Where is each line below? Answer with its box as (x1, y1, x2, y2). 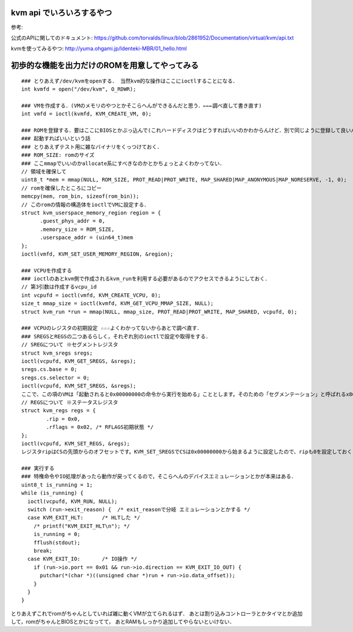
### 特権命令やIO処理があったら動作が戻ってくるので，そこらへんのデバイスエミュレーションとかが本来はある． (21, 473, 297, 480)
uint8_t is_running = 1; (21, 481, 93, 488)
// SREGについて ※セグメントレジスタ (21, 342, 119, 348)
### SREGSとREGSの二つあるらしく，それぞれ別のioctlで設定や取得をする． (21, 333, 211, 340)
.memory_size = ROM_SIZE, (39, 226, 115, 233)
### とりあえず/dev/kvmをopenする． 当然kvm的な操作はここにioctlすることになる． (21, 77, 238, 84)
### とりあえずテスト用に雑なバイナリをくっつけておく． (21, 143, 163, 150)
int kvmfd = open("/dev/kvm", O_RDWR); (21, 86, 136, 92)
